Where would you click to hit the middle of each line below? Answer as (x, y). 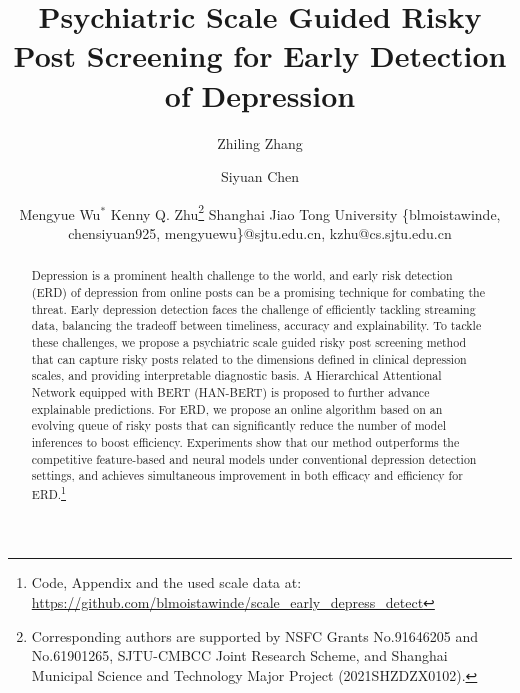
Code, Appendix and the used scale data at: (166, 582)
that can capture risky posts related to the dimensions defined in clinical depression (249, 358)
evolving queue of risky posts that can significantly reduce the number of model (239, 425)
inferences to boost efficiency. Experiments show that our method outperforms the (245, 441)
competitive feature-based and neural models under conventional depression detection (254, 458)
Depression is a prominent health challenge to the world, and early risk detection (242, 275)
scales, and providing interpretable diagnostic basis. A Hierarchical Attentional (236, 375)
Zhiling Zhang (260, 142)
